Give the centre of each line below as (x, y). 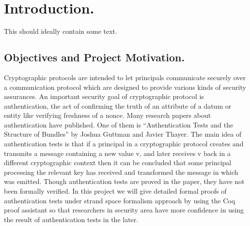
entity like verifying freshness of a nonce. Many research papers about (108, 115)
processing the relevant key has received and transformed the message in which (121, 172)
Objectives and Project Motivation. (94, 57)
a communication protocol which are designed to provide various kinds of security (125, 87)
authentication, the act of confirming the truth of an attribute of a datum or (118, 106)
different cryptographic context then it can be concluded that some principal (118, 162)
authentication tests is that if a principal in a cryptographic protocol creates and (124, 144)
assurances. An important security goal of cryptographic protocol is (104, 96)
